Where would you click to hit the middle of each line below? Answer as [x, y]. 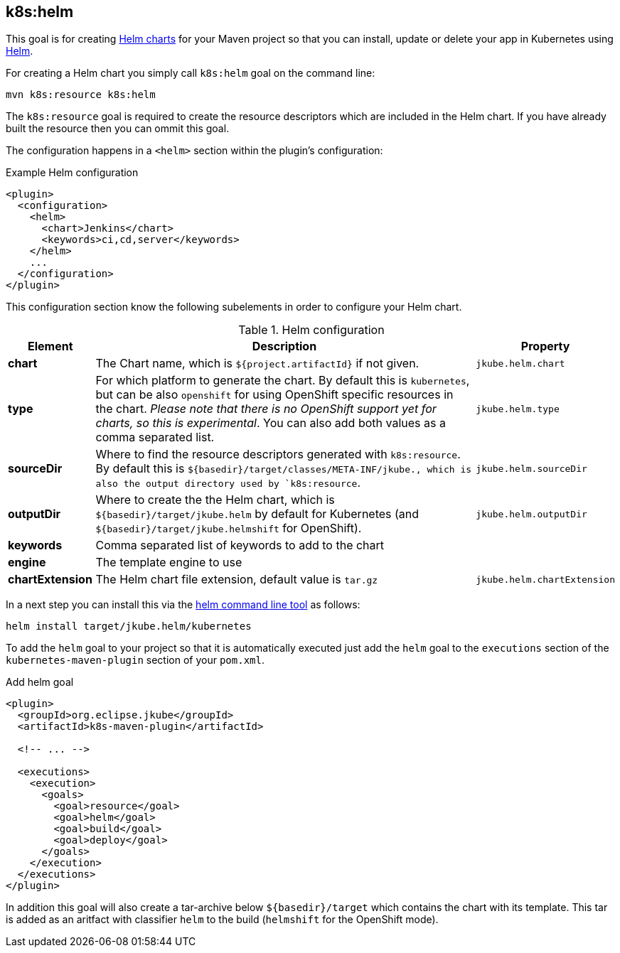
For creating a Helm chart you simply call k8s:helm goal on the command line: [191, 73]
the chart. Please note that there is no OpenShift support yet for [266, 409]
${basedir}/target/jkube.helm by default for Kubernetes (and [257, 514]
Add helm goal [40, 682]
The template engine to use [169, 562]
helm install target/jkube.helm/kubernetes [129, 626]
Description [284, 346]
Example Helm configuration [72, 173]
